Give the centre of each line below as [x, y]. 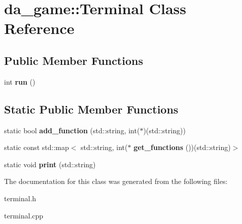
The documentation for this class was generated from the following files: [116, 181]
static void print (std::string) [50, 164]
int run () [20, 81]
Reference [39, 28]
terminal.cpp [24, 215]
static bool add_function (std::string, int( [72, 130]
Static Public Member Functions [91, 109]
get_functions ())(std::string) [182, 147]
